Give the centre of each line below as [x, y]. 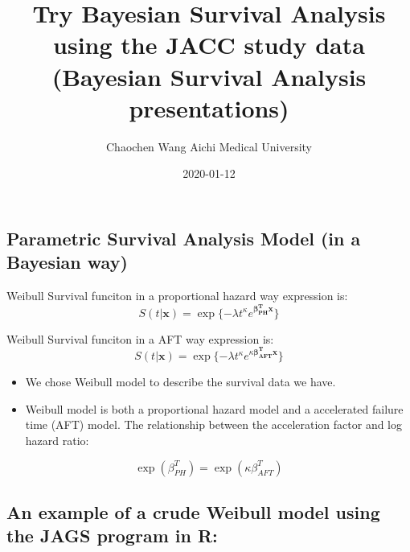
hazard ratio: [57, 441]
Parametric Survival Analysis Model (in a [184, 238]
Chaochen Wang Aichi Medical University [209, 146]
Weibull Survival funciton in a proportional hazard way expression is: [177, 296]
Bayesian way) [67, 262]
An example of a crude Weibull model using [193, 512]
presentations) [209, 107]
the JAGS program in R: [112, 536]
